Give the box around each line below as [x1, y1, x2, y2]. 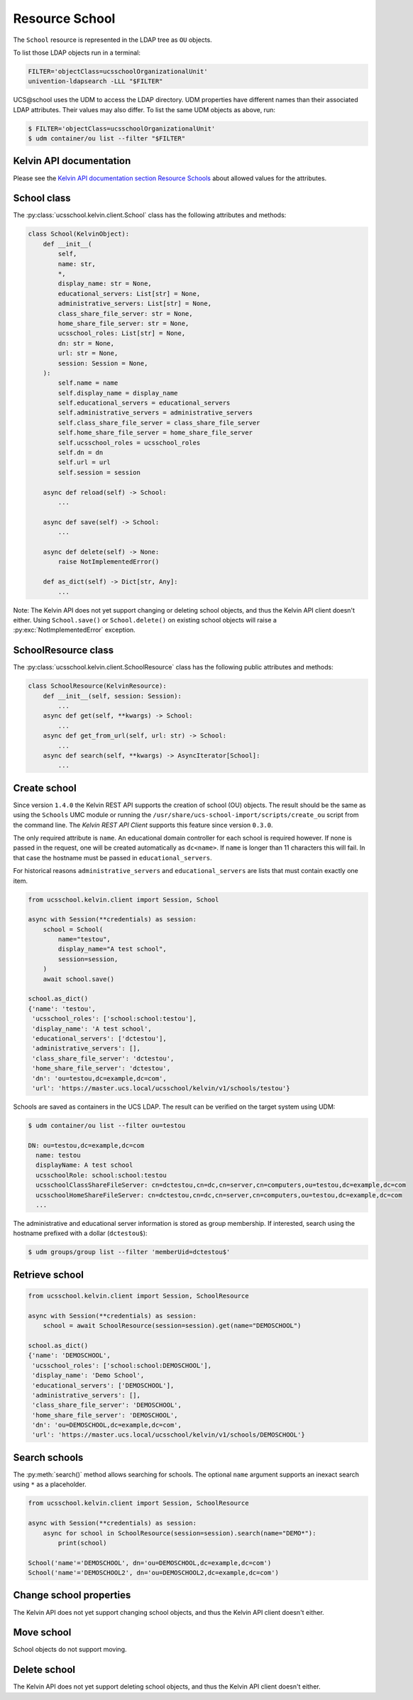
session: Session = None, [57, 359, 148, 367]
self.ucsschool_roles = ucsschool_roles [57, 439, 201, 446]
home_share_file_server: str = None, [57, 319, 189, 327]
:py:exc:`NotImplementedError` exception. [13, 625, 136, 635]
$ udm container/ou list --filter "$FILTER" [28, 135, 186, 143]
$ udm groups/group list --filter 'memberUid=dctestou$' [28, 1248, 231, 1256]
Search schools [13, 1452, 84, 1464]
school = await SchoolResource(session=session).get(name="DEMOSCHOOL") [43, 1322, 302, 1330]
